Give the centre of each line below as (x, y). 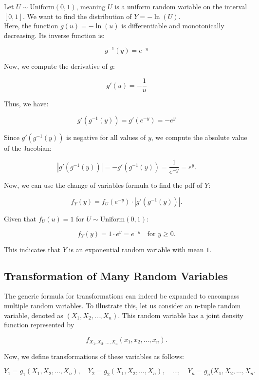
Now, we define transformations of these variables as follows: (94, 356)
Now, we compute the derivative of (56, 66)
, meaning (91, 6)
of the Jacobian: (28, 148)
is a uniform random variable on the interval (181, 6)
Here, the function (31, 26)
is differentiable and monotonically (173, 26)
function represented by (39, 325)
